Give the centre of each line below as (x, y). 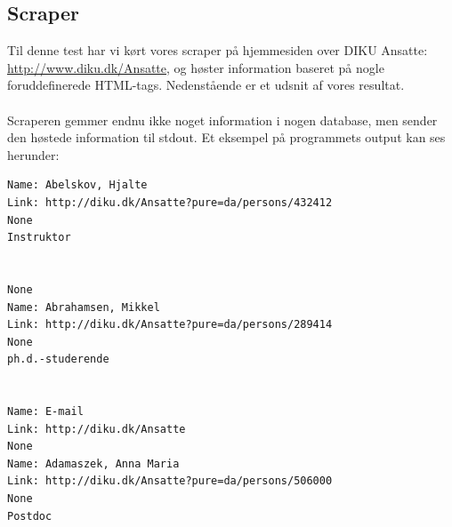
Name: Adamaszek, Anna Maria (93, 463)
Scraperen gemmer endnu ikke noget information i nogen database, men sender (222, 120)
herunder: (33, 154)
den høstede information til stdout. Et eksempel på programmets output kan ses (226, 137)
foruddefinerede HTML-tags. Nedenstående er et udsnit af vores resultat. (206, 85)
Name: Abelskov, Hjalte (77, 185)
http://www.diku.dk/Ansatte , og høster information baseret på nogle (196, 67)
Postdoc (30, 516)
